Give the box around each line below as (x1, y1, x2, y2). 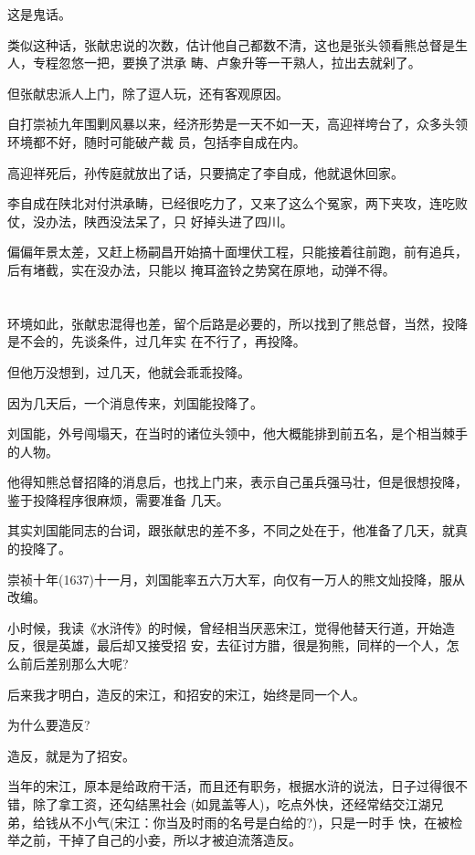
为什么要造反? (7, 715, 90, 734)
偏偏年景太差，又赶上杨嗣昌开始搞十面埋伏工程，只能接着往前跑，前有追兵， (7, 242, 468, 261)
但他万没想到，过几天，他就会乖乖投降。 (7, 362, 250, 381)
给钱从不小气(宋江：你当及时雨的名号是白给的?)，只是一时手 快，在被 (32, 812, 450, 831)
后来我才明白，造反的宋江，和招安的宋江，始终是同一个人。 (7, 684, 365, 703)
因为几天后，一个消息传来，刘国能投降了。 (7, 393, 263, 412)
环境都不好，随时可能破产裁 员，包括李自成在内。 (7, 132, 306, 151)
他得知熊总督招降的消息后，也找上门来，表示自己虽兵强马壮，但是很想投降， (7, 472, 468, 491)
